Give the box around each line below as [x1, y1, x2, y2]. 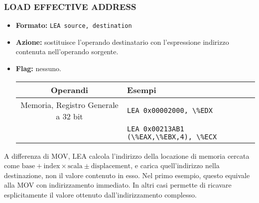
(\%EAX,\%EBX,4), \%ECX [127, 132, 217, 141]
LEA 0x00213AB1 [127, 124, 184, 133]
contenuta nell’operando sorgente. [15, 46, 119, 57]
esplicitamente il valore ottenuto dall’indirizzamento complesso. [4, 190, 197, 200]
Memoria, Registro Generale [20, 99, 119, 110]
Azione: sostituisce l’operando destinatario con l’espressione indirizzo [15, 36, 229, 47]
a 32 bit [56, 110, 83, 122]
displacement [91, 163, 131, 170]
